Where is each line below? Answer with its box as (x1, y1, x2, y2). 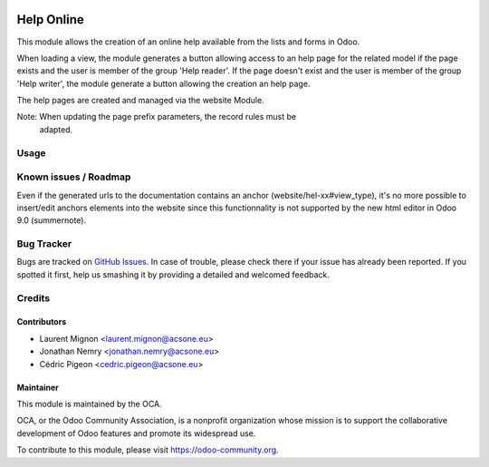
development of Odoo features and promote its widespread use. (16, 427, 256, 439)
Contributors (16, 316, 67, 327)
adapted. (39, 123, 73, 135)
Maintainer (16, 382, 59, 393)
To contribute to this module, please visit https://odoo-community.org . (16, 444, 280, 455)
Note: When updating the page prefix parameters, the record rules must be (16, 112, 297, 122)
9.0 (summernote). (16, 215, 86, 226)
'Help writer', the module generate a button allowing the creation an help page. (16, 78, 311, 89)
